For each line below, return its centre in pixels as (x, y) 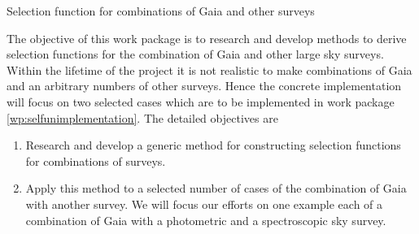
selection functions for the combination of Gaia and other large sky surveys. (195, 54)
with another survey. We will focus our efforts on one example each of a (204, 204)
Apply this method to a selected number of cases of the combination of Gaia (216, 188)
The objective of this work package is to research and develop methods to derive (207, 38)
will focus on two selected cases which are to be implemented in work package (201, 101)
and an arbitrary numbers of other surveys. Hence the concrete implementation (204, 86)
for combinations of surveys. (96, 160)
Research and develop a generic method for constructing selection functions (213, 145)
